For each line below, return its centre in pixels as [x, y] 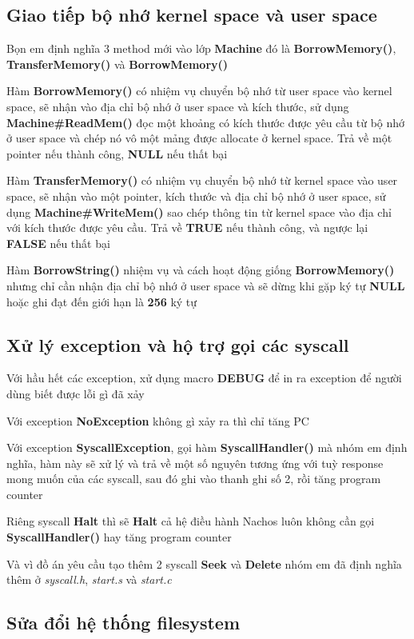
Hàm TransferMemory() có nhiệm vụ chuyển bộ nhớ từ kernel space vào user [202, 180]
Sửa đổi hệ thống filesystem [123, 623]
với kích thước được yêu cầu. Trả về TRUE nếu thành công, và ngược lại [187, 228]
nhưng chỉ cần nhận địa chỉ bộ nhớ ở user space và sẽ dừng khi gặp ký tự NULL [206, 285]
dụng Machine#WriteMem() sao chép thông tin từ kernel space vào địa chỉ [199, 212]
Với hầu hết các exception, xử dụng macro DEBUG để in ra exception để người [204, 378]
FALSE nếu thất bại [58, 243]
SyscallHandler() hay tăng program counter [119, 537]
